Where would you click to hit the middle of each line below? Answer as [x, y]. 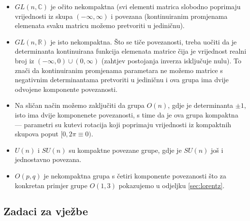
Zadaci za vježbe [46, 211]
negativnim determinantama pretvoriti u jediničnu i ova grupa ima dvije [122, 80]
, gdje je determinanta [201, 105]
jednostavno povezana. [48, 159]
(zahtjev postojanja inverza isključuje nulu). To [171, 60]
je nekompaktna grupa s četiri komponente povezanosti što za [135, 175]
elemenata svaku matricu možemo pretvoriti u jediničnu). [100, 25]
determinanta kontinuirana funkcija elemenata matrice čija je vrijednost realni [131, 51]
